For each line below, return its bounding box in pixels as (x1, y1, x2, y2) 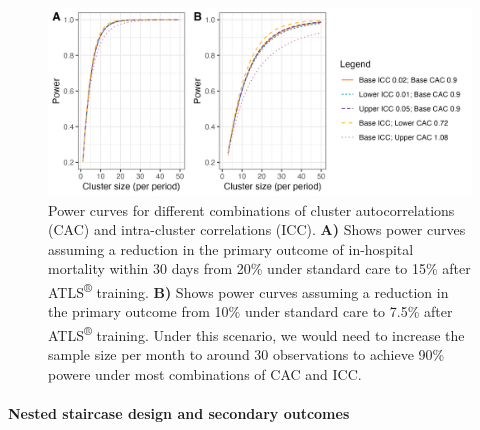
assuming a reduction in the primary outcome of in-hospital (48, 238, 414, 259)
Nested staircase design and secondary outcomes (8, 402, 350, 423)
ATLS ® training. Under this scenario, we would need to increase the (48, 321, 465, 345)
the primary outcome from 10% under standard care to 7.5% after (48, 301, 453, 322)
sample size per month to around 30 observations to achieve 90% (48, 344, 445, 365)
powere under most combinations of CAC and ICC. (48, 363, 362, 384)
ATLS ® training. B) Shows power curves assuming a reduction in (48, 278, 449, 302)
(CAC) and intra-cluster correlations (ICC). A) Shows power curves (48, 219, 466, 240)
